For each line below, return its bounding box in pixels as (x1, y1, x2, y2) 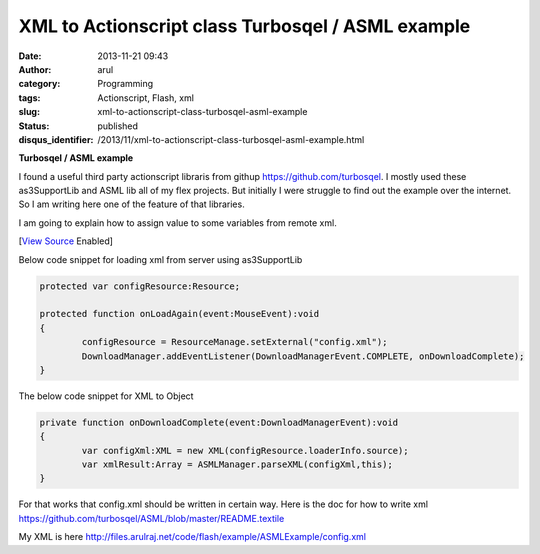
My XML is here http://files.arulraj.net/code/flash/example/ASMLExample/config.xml (18, 531, 367, 543)
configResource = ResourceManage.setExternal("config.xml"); (81, 336, 388, 348)
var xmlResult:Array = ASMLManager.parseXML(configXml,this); (81, 459, 394, 470)
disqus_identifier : (18, 133, 94, 145)
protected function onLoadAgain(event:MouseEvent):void (39, 308, 320, 320)
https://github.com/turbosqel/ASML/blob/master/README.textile (18, 512, 285, 524)
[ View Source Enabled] (18, 235, 114, 247)
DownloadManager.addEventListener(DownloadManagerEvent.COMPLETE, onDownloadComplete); (81, 350, 525, 362)
